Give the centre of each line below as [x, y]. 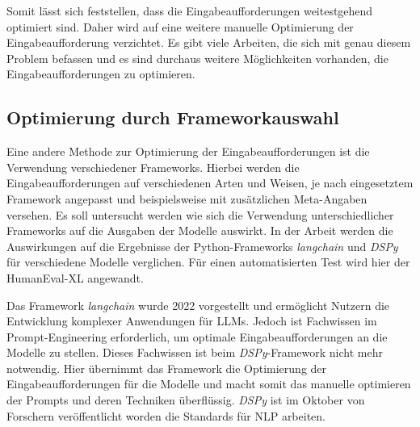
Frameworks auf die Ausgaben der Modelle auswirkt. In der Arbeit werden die [200, 230]
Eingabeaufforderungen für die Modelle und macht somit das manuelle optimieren [209, 384]
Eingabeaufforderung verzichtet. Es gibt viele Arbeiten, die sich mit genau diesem [209, 42]
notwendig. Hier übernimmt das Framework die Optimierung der [167, 368]
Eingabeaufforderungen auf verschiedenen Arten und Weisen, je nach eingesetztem [210, 183]
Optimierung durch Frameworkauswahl [173, 117]
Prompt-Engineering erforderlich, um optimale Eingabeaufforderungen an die [197, 336]
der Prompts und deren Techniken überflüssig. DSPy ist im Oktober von [186, 400]
